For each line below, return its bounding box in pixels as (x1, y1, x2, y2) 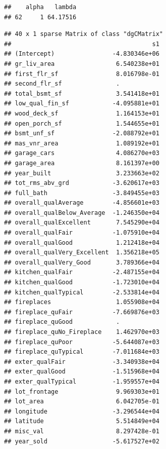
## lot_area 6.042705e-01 (4, 398, 159, 405)
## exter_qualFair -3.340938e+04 (4, 358, 159, 365)
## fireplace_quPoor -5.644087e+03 (4, 338, 159, 346)
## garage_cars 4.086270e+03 (4, 149, 159, 157)
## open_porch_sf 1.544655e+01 (4, 120, 159, 127)
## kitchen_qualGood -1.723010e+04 (4, 279, 159, 286)
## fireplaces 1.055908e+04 (4, 298, 159, 306)
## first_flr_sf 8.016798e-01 (4, 70, 159, 78)
